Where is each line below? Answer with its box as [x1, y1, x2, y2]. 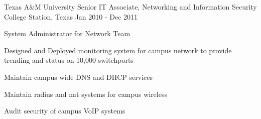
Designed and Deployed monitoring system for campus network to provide [4, 45, 232, 55]
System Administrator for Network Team [4, 28, 130, 39]
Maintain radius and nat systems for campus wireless [4, 88, 167, 99]
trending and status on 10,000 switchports [4, 55, 134, 65]
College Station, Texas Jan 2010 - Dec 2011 [4, 11, 138, 22]
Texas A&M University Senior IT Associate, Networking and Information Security [4, 2, 257, 12]
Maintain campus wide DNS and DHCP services [4, 71, 153, 82]
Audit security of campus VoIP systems [4, 105, 125, 116]
